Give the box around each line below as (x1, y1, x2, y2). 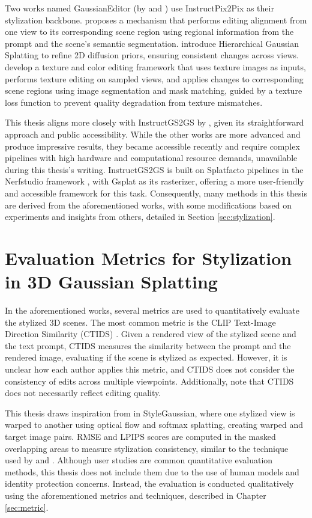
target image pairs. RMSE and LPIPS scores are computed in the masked (5, 430, 276, 442)
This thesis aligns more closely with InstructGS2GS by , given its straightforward (5, 116, 304, 129)
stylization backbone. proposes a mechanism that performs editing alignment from (5, 13, 307, 26)
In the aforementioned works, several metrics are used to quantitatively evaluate (5, 304, 299, 316)
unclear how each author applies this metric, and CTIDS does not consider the (5, 362, 295, 375)
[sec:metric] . (5, 501, 49, 513)
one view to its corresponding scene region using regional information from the (5, 25, 294, 38)
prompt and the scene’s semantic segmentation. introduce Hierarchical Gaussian (5, 37, 299, 49)
